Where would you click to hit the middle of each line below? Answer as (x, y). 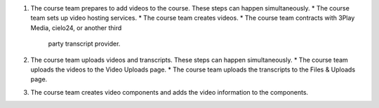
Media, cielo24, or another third (76, 27)
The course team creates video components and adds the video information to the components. (169, 92)
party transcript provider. (84, 44)
